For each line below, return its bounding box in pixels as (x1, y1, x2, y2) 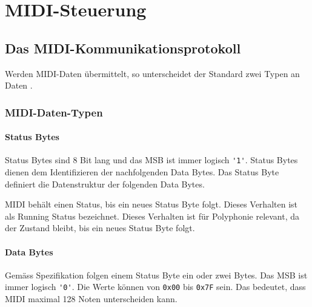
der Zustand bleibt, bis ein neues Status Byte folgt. (5, 221, 195, 234)
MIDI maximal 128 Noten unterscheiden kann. (5, 292, 178, 305)
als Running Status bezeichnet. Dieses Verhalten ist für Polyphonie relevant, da (5, 209, 300, 222)
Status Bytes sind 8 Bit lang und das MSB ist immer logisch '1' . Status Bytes (5, 153, 298, 166)
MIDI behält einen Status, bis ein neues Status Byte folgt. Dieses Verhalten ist (5, 198, 297, 211)
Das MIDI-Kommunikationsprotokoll (5, 38, 241, 57)
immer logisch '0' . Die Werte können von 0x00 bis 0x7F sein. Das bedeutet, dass (5, 280, 306, 293)
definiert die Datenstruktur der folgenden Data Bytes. (5, 177, 205, 190)
